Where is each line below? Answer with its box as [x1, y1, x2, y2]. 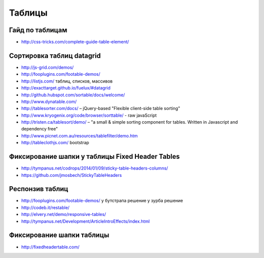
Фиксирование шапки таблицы [9, 231, 110, 239]
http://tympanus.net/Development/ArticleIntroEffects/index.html [21, 218, 150, 224]
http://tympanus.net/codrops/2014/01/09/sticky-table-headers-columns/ [21, 165, 168, 171]
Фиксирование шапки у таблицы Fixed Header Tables [9, 152, 180, 161]
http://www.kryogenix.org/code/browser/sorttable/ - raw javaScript [21, 112, 157, 118]
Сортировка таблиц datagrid [9, 51, 101, 60]
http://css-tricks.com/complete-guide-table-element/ [21, 39, 129, 45]
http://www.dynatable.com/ [21, 98, 77, 105]
